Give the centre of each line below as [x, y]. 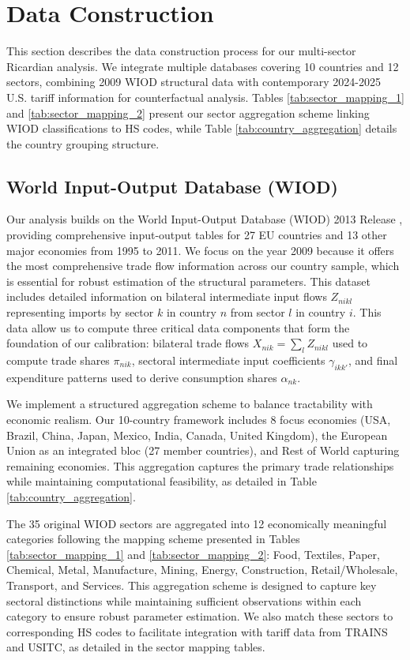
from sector [258, 312]
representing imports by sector [80, 312]
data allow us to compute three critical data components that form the [178, 327]
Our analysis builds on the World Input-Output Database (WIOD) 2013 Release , [205, 219]
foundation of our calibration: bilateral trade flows [128, 343]
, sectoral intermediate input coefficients [228, 360]
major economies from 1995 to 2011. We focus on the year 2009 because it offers [200, 250]
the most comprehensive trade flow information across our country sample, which [203, 266]
